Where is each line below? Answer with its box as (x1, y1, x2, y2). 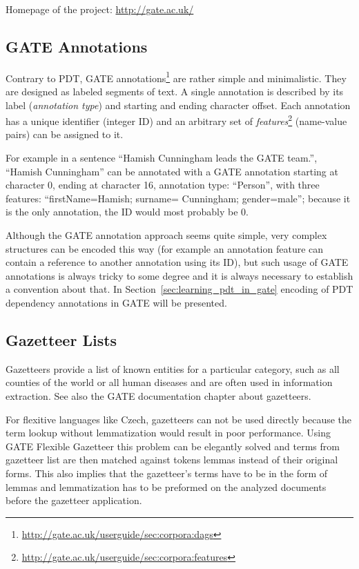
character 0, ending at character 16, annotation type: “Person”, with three (6, 177, 320, 192)
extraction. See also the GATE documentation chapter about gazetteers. (6, 389, 311, 403)
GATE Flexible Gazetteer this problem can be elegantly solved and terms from (6, 438, 340, 453)
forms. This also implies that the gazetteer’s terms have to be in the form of (6, 465, 328, 480)
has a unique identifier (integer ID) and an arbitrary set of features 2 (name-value (6, 112, 347, 128)
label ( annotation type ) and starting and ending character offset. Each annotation (6, 97, 351, 112)
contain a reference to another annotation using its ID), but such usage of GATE (6, 255, 349, 269)
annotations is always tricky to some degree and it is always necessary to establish (6, 268, 353, 282)
